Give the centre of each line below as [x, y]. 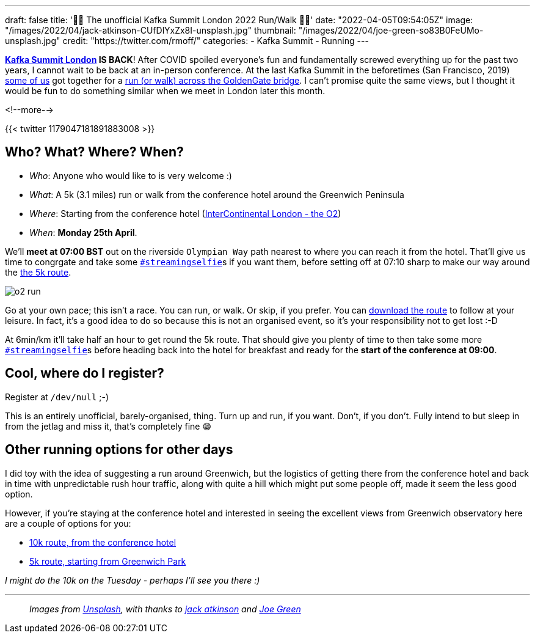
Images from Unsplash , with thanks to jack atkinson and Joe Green [165, 609]
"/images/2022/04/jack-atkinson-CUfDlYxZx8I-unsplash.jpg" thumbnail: [151, 30]
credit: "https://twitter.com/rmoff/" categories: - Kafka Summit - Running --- [216, 41]
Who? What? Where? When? [94, 152]
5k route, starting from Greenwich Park [108, 561]
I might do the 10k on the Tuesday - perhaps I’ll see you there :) [133, 580]
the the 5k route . [38, 272]
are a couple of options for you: [68, 523]
